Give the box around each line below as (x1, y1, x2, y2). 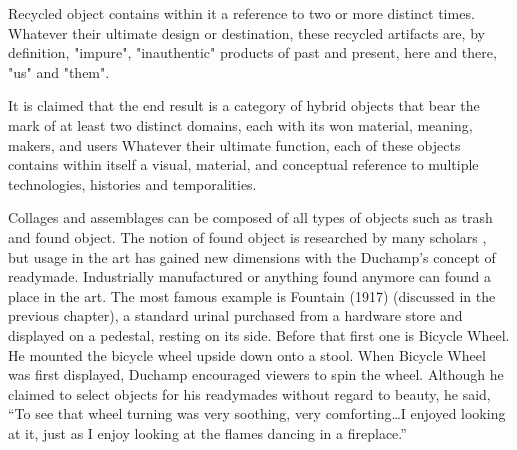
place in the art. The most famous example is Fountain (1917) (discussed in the (8, 285, 496, 306)
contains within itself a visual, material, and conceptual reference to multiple (8, 154, 479, 175)
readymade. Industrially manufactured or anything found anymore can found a (8, 266, 491, 287)
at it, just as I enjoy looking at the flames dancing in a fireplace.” (8, 422, 407, 443)
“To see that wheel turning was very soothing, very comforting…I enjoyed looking (8, 403, 506, 424)
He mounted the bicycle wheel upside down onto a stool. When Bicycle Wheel (8, 344, 486, 365)
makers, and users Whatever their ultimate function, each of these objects (8, 134, 461, 155)
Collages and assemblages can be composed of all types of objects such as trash (8, 207, 493, 228)
